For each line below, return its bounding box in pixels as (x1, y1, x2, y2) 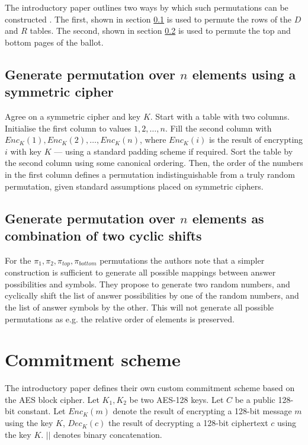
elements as (192, 209, 264, 227)
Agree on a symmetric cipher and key (5, 110, 141, 122)
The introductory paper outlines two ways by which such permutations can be (5, 1, 288, 13)
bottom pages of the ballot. (5, 36, 104, 48)
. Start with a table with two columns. (150, 110, 290, 122)
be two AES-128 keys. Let (129, 393, 224, 405)
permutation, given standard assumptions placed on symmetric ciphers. (5, 180, 264, 192)
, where (140, 133, 166, 146)
